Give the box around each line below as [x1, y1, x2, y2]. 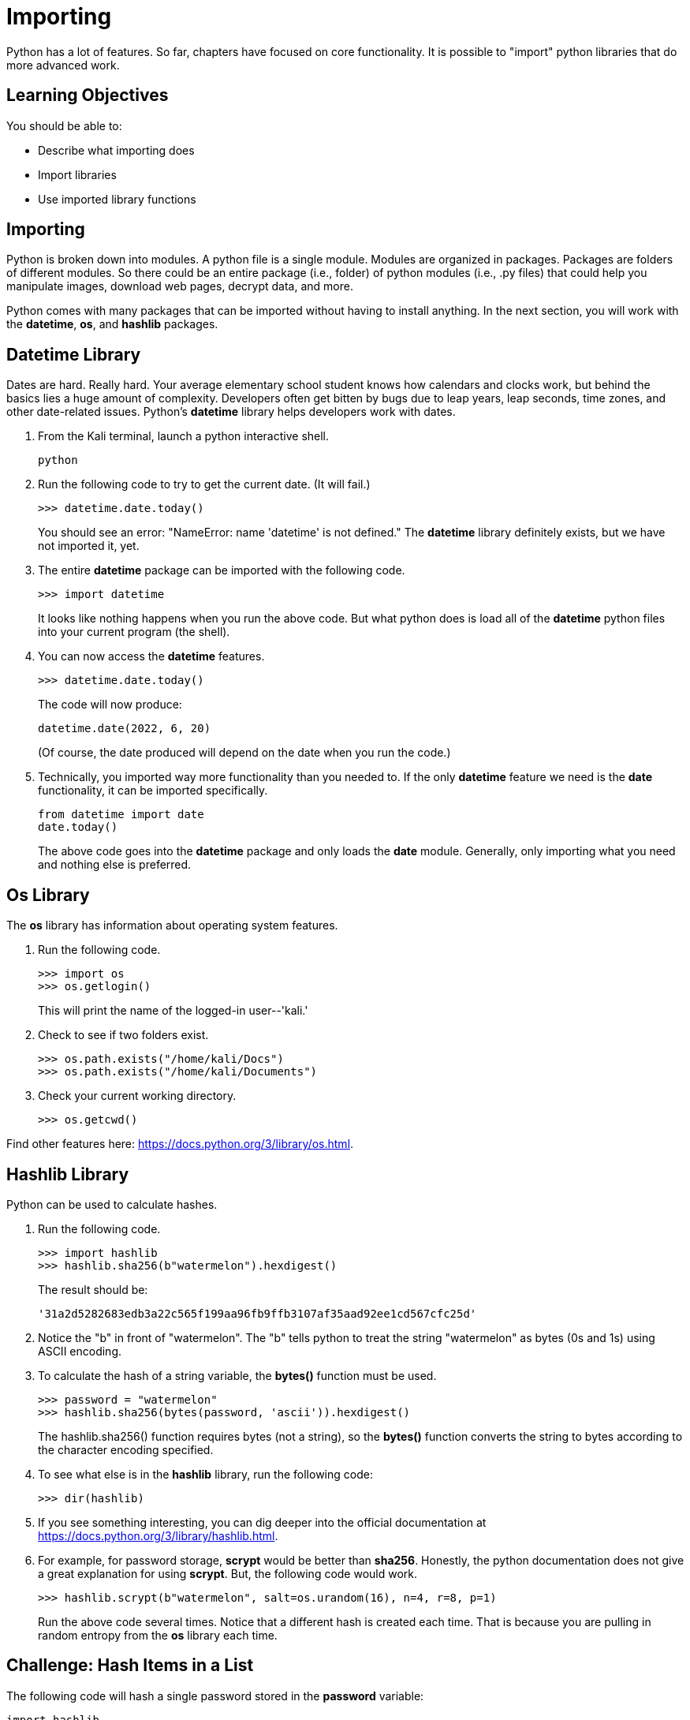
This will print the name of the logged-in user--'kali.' [38, 1004, 308, 1018]
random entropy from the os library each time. [38, 1628, 278, 1642]
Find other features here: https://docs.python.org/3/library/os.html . [6, 1137, 354, 1151]
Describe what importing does [38, 143, 195, 157]
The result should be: [38, 1282, 148, 1296]
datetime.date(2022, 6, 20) [38, 722, 211, 735]
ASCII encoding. [38, 1344, 122, 1358]
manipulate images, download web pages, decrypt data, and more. [6, 279, 353, 294]
